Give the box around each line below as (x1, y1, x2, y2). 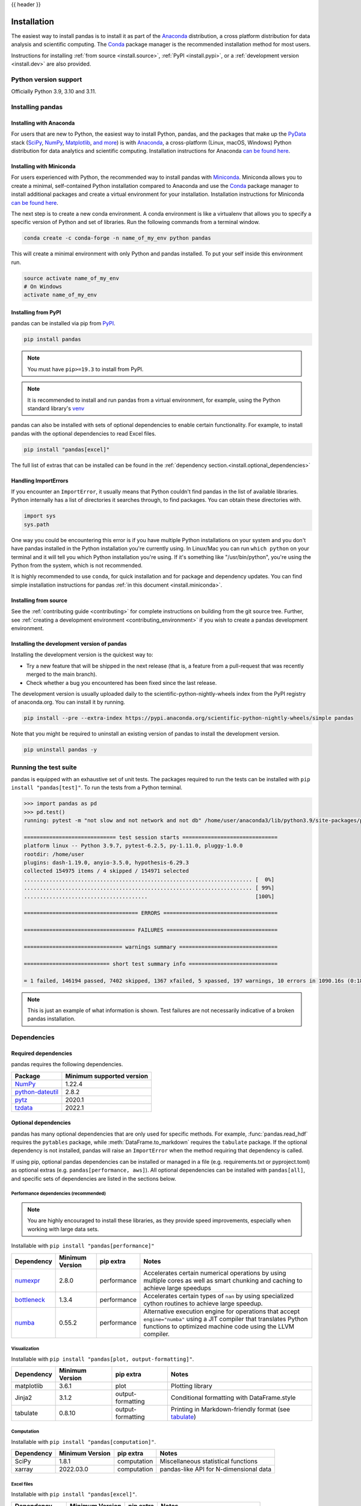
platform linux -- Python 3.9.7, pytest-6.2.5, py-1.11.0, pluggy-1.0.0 (23, 842, 243, 849)
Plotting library (170, 1381, 213, 1390)
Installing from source (11, 596, 67, 604)
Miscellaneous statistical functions (159, 1457, 258, 1466)
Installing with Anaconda (11, 119, 75, 127)
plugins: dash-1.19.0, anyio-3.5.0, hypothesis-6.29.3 (23, 859, 189, 866)
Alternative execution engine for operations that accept (143, 1307, 300, 1316)
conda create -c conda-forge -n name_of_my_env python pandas (23, 235, 211, 242)
